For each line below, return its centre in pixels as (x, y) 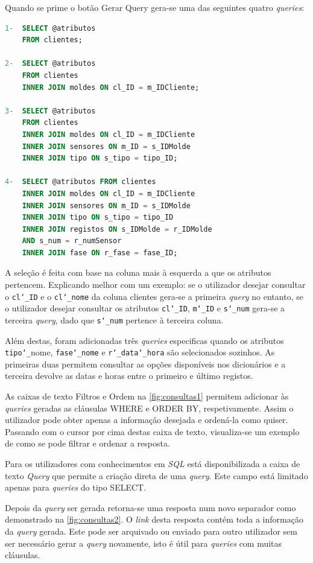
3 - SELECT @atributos (50, 111)
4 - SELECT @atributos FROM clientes (81, 182)
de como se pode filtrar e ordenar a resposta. (87, 443)
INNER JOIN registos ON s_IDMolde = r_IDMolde (117, 229)
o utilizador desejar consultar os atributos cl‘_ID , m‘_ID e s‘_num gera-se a (145, 308)
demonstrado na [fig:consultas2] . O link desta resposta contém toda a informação (154, 519)
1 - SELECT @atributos (50, 28)
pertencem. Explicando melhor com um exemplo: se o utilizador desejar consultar (155, 285)
